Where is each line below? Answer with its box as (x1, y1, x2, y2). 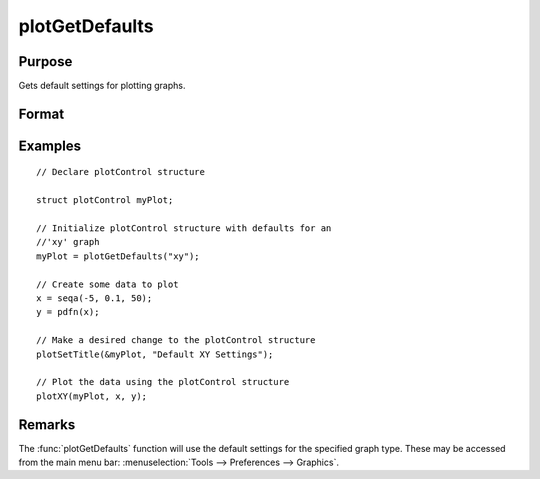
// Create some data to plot (36, 278, 179, 290)
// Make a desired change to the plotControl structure (36, 335, 316, 346)
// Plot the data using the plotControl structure (36, 376, 290, 388)
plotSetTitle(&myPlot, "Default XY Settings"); (36, 348, 274, 360)
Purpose (18, 53, 73, 70)
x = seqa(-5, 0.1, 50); (36, 293, 153, 304)
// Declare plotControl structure (36, 166, 205, 178)
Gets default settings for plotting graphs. (18, 80, 186, 92)
